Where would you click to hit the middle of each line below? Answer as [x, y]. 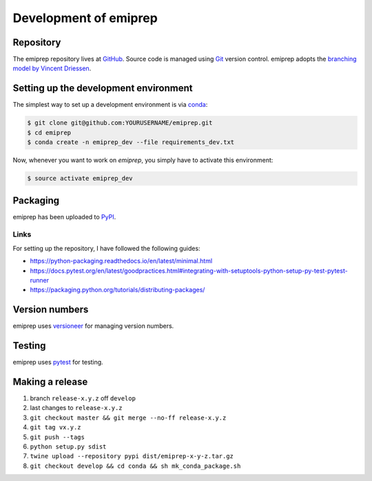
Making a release [50, 381]
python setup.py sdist [68, 447]
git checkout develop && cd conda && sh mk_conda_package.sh [135, 466]
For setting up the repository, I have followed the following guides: [106, 248]
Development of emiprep [85, 18]
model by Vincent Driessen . [52, 68]
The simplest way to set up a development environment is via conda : [110, 105]
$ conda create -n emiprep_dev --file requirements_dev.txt [131, 142]
